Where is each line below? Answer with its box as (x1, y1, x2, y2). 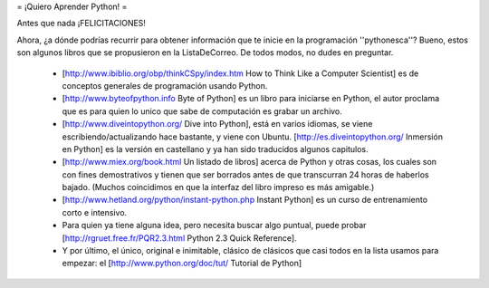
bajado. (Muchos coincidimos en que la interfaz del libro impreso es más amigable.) (62, 182, 375, 193)
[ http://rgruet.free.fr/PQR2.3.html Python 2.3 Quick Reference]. (62, 232, 298, 244)
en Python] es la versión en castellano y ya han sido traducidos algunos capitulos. (62, 143, 369, 154)
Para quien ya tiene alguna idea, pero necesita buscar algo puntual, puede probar (62, 220, 367, 231)
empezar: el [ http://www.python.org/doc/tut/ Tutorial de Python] (62, 258, 302, 269)
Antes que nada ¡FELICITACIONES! (16, 18, 147, 29)
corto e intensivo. (62, 206, 128, 217)
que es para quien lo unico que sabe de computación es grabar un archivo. (62, 105, 343, 117)
